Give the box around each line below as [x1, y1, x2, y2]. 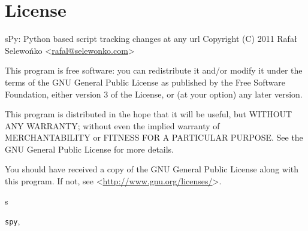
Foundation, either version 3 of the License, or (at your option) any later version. [5, 87, 303, 100]
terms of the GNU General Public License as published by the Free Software [5, 75, 285, 88]
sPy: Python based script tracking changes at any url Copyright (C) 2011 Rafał [5, 32, 297, 45]
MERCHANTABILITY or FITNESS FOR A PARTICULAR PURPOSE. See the [5, 131, 303, 144]
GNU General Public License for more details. [5, 142, 174, 155]
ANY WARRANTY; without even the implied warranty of [5, 119, 220, 132]
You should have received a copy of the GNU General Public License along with [5, 163, 299, 175]
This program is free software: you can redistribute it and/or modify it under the [5, 64, 303, 77]
